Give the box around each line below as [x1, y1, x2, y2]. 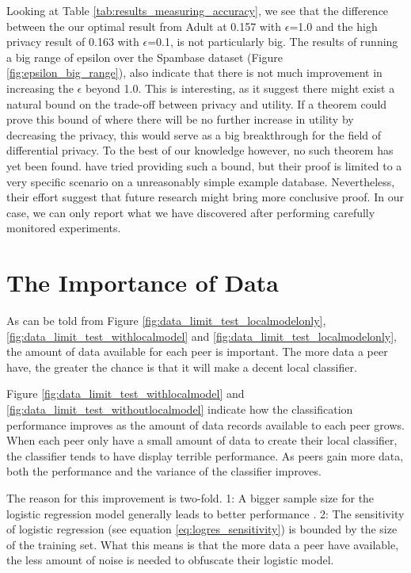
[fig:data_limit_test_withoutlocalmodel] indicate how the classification [6, 401, 353, 417]
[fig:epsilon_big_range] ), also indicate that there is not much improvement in [6, 64, 382, 81]
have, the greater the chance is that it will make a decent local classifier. [6, 358, 357, 375]
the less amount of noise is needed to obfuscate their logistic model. [6, 552, 334, 568]
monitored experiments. [6, 220, 121, 236]
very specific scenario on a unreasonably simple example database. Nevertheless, [6, 173, 395, 189]
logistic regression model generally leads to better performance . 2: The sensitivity [6, 505, 405, 521]
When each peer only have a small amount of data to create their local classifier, [6, 432, 398, 449]
